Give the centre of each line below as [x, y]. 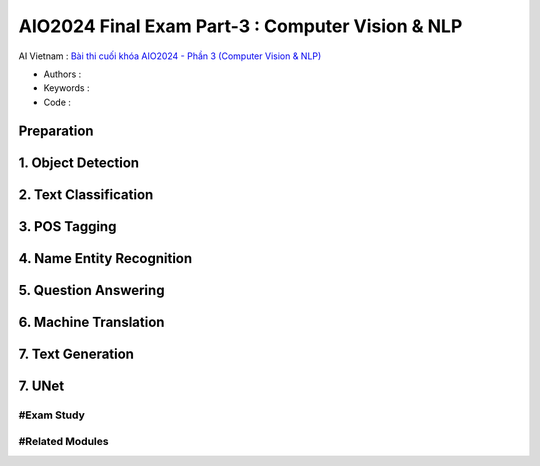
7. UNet [41, 385]
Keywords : [66, 88]
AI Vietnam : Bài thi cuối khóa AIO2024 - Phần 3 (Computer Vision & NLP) [170, 56]
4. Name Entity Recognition [105, 258]
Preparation [56, 130]
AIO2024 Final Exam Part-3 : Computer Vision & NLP [240, 26]
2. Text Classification [86, 194]
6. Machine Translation [91, 321]
